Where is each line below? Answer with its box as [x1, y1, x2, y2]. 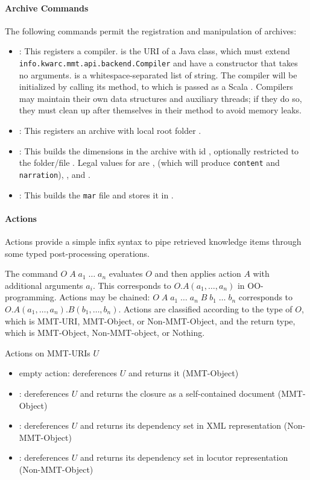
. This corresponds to [92, 279, 171, 291]
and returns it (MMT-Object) [128, 367, 239, 379]
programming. [5, 291, 57, 303]
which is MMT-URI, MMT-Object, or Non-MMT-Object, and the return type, [5, 314, 296, 327]
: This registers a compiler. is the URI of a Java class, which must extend [19, 45, 290, 57]
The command [5, 267, 58, 280]
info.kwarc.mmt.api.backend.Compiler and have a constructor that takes [19, 56, 298, 69]
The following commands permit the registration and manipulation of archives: [5, 24, 297, 37]
